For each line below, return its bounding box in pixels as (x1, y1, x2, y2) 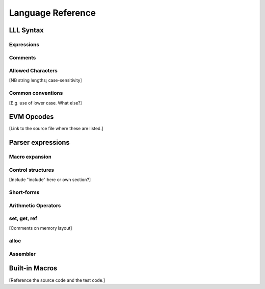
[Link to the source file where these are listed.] (9, 126, 104, 131)
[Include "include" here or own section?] (9, 177, 91, 183)
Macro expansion (9, 154, 52, 160)
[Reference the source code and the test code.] (9, 277, 106, 283)
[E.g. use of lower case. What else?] (9, 100, 82, 105)
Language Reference (9, 7, 96, 18)
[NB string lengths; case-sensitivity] (9, 78, 82, 83)
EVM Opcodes (9, 113, 54, 121)
